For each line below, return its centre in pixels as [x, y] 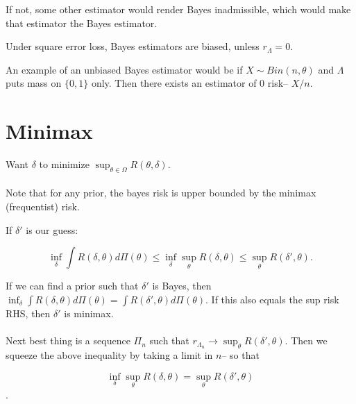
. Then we [306, 340]
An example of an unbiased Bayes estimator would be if [124, 69]
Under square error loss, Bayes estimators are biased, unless [133, 46]
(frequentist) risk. [43, 207]
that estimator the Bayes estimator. [82, 23]
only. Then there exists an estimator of [174, 83]
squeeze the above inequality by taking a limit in [109, 354]
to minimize [64, 164]
